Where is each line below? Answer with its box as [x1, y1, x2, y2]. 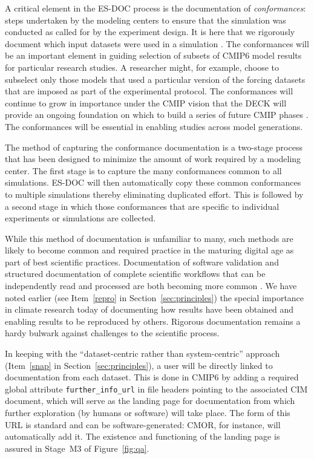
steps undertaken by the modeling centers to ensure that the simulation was [5, 13, 286, 26]
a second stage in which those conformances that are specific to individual [5, 200, 280, 212]
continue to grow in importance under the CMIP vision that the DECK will [5, 96, 287, 109]
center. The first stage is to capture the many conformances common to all [5, 164, 282, 177]
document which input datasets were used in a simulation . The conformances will [5, 37, 309, 50]
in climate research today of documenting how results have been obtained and [5, 303, 294, 316]
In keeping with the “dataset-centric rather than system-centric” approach [5, 347, 280, 360]
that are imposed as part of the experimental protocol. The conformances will [5, 85, 293, 97]
